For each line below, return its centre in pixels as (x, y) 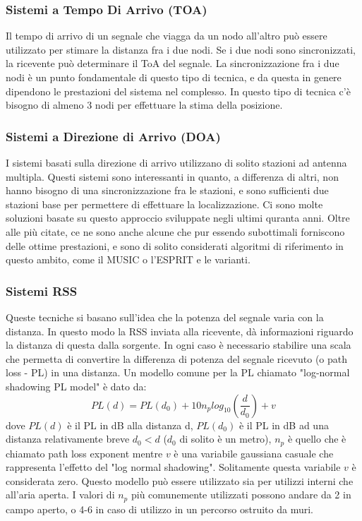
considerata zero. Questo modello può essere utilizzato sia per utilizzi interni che (180, 480)
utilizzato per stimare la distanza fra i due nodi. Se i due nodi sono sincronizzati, (181, 49)
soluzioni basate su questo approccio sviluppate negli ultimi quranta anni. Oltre (178, 218)
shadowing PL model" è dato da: (76, 386)
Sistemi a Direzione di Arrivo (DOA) (113, 136)
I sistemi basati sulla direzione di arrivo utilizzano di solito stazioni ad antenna (176, 162)
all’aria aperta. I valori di (60, 495)
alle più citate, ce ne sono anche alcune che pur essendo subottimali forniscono (175, 231)
